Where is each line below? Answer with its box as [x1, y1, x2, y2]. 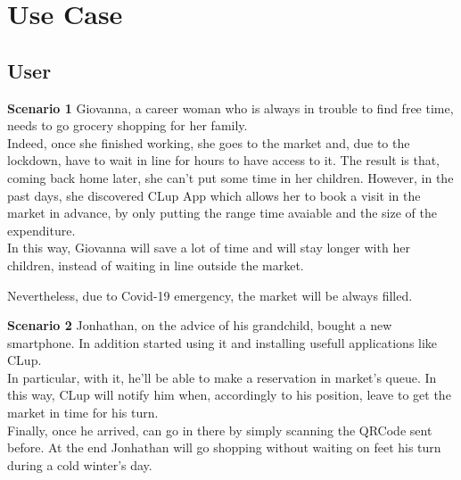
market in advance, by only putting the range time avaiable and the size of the [7, 203, 437, 222]
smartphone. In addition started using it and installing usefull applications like [7, 333, 438, 352]
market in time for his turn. [7, 403, 159, 422]
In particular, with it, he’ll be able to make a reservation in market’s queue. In [7, 368, 437, 386]
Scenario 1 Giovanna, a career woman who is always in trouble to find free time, [7, 98, 454, 117]
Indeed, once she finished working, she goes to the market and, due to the [7, 133, 410, 152]
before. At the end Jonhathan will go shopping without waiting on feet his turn [7, 438, 441, 457]
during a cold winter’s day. [7, 455, 152, 474]
